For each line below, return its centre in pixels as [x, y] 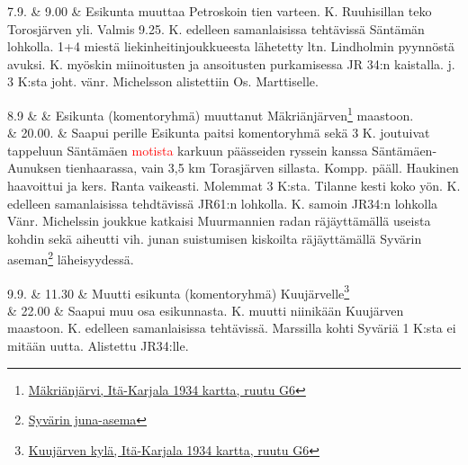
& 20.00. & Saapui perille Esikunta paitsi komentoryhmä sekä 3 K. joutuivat [219, 133]
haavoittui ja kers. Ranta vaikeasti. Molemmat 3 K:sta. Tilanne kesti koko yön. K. [234, 185]
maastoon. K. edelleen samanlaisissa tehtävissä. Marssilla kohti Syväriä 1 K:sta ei [232, 328]
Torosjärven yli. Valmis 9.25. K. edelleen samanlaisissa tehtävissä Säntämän [216, 28]
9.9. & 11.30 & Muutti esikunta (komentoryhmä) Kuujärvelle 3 [179, 291]
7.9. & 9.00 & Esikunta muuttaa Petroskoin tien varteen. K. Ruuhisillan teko [220, 11]
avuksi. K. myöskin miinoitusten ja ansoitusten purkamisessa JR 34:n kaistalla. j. [231, 63]
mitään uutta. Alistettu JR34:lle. [98, 346]
